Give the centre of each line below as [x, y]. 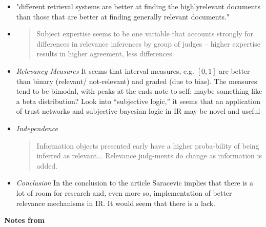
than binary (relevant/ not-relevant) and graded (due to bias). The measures [137, 81]
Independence [37, 128]
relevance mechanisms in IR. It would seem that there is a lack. [116, 203]
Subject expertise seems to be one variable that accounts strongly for [145, 34]
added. [47, 165]
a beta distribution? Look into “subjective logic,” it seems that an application [138, 101]
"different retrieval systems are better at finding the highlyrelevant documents [138, 6]
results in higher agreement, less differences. [105, 54]
